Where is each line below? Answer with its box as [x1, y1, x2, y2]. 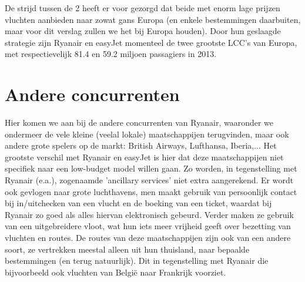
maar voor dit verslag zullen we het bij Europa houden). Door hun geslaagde [5, 25, 281, 37]
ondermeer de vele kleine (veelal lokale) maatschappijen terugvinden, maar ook [5, 127, 289, 140]
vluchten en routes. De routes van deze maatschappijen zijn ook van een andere [5, 231, 291, 244]
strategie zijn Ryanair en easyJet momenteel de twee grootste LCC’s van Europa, [5, 36, 297, 48]
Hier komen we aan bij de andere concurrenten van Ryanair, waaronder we [5, 116, 274, 129]
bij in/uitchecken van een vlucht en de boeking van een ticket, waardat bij [5, 197, 272, 209]
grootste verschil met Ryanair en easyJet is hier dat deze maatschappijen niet [5, 150, 284, 163]
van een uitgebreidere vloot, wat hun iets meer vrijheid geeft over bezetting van [5, 220, 291, 232]
